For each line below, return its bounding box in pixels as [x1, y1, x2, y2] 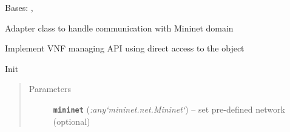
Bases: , [5, 1, 33, 13]
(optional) [53, 114, 90, 127]
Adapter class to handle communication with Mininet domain [5, 21, 234, 34]
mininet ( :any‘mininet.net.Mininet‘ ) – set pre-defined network [53, 102, 285, 115]
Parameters [29, 82, 71, 95]
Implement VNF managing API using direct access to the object [5, 42, 244, 54]
